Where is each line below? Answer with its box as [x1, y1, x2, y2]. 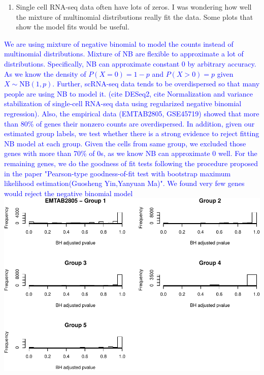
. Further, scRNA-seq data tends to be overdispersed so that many [52, 78, 260, 89]
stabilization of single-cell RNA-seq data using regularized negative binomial [4, 98, 242, 109]
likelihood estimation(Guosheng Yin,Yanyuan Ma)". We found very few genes [4, 178, 245, 189]
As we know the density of [4, 68, 86, 79]
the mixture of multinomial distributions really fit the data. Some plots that [16, 11, 253, 22]
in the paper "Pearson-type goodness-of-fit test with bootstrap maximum [4, 168, 231, 178]
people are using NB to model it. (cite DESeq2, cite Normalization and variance [4, 88, 253, 99]
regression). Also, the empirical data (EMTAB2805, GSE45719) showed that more [4, 108, 259, 118]
